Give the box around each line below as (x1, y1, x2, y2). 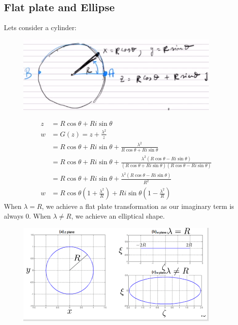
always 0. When (4, 210, 51, 221)
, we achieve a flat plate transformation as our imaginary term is (42, 201, 234, 211)
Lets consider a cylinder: (4, 22, 77, 33)
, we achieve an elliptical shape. (71, 210, 165, 221)
